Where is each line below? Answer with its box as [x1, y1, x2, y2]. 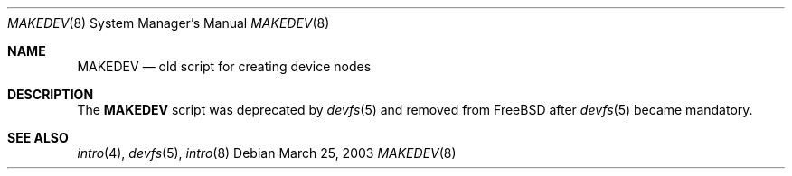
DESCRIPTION [7, 87, 94, 102]
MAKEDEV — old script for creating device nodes [77, 59, 372, 74]
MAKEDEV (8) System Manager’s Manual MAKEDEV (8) [7, 15, 330, 31]
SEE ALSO [7, 130, 69, 145]
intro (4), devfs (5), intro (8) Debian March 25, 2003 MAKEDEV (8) [77, 145, 457, 161]
